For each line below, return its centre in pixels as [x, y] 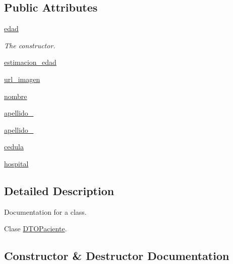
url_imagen [22, 79]
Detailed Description [59, 190]
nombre [16, 96]
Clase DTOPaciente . [36, 229]
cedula [14, 147]
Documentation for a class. [45, 211]
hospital [16, 163]
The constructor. [30, 45]
